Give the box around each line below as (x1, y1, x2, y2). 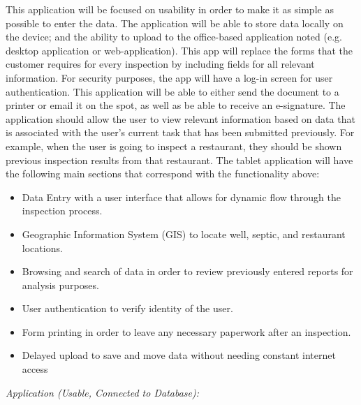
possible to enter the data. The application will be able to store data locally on (6, 15, 344, 30)
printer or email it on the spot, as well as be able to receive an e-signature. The (6, 98, 346, 112)
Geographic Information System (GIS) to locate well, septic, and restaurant (22, 226, 346, 241)
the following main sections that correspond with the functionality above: (6, 166, 320, 181)
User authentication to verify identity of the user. (22, 301, 233, 316)
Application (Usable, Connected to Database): (6, 385, 200, 399)
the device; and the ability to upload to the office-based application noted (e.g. (6, 29, 342, 44)
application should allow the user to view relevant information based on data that (6, 111, 355, 126)
